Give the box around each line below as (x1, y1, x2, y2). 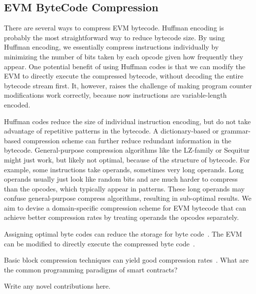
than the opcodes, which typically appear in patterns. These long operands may (4, 183, 245, 193)
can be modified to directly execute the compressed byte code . (4, 238, 195, 248)
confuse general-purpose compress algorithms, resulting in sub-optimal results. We (4, 193, 252, 203)
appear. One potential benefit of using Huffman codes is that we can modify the (4, 61, 246, 71)
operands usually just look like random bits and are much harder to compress (4, 174, 238, 184)
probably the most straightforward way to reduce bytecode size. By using (4, 32, 225, 42)
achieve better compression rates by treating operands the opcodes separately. (4, 212, 239, 222)
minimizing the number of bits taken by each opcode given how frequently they (4, 51, 243, 61)
